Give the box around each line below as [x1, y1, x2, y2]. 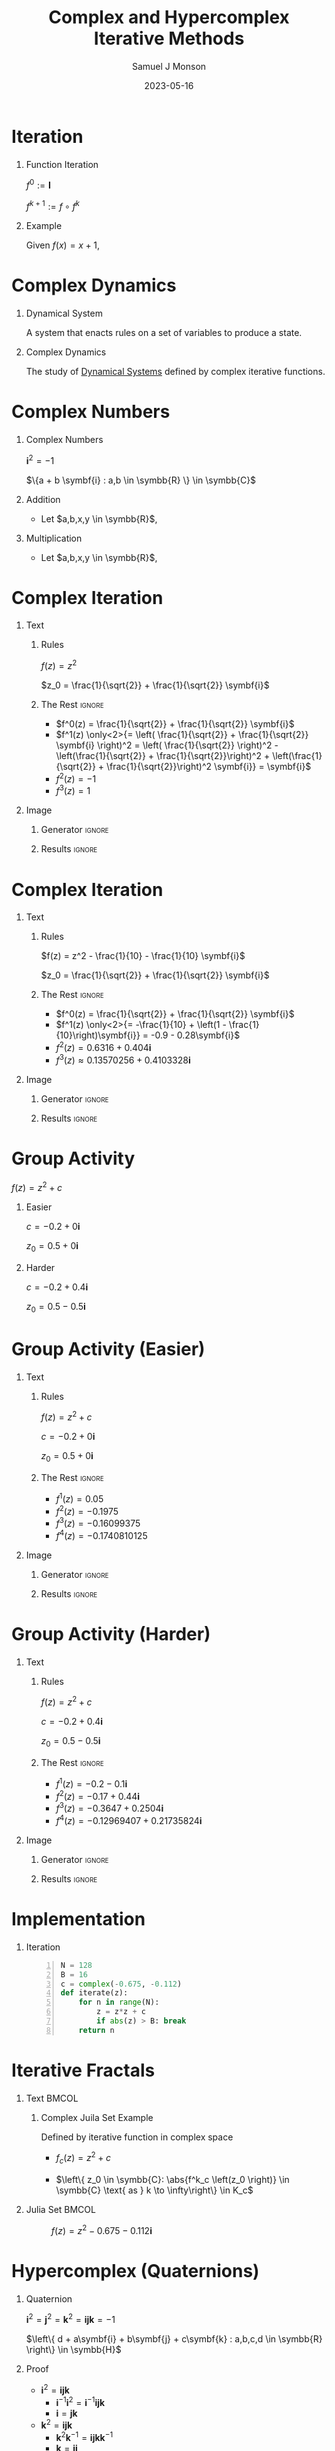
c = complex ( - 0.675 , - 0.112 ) [60, 1979, 183, 1989]
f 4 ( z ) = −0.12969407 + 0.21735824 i [55, 1813, 203, 1826]
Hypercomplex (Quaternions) [11, 2260, 260, 2283]
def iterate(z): [60, 1988, 129, 1998]
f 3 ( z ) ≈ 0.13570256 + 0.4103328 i [55, 1052, 191, 1066]
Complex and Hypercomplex [48, 6, 290, 29]
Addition [25, 493, 61, 505]
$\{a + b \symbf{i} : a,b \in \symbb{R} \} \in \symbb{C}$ [25, 474, 257, 486]
